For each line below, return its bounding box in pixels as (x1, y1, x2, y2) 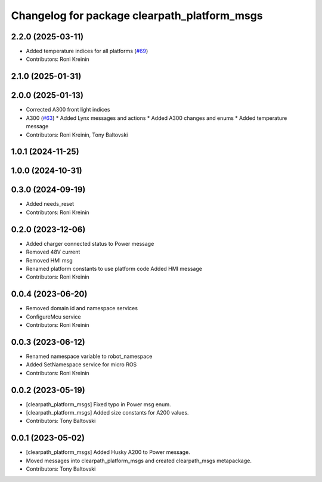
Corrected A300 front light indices (26, 106, 110, 113)
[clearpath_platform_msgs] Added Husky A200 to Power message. (26, 449, 190, 456)
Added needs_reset (26, 200, 75, 208)
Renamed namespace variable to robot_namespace (26, 353, 153, 360)
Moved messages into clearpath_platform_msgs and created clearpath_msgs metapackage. (26, 457, 252, 464)
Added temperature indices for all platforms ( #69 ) (26, 48, 148, 55)
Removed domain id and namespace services (26, 305, 138, 312)
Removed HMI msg (26, 257, 73, 264)
